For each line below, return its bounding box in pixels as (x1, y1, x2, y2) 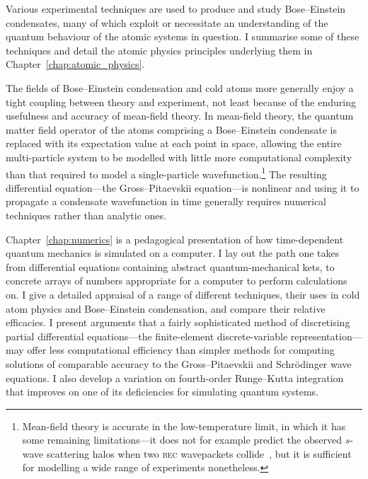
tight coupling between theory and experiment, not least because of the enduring (6, 94, 356, 109)
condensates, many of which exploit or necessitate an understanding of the (6, 15, 328, 30)
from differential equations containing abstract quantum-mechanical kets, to (6, 259, 335, 274)
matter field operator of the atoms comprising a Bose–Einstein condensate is (6, 122, 338, 137)
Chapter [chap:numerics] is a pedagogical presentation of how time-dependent (6, 231, 344, 246)
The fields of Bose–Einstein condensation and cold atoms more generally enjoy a (6, 80, 354, 95)
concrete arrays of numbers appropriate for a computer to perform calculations (6, 273, 347, 288)
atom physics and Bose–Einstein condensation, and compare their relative (6, 301, 326, 316)
